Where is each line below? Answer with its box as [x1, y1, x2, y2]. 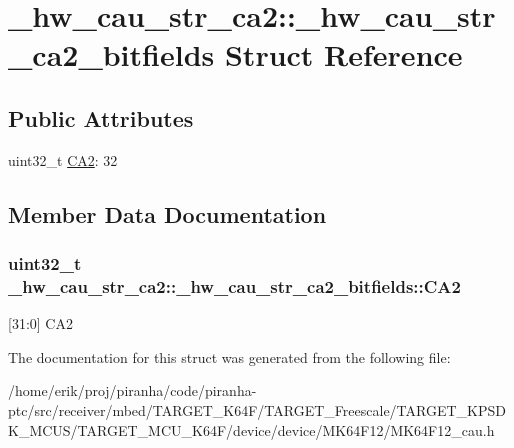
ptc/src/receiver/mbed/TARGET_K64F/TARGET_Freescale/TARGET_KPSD [8, 400, 506, 421]
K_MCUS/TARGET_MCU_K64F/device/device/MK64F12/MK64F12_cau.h [8, 419, 495, 440]
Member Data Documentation [8, 198, 327, 229]
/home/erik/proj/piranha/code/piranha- [8, 380, 257, 401]
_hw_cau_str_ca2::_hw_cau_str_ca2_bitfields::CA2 [8, 273, 461, 298]
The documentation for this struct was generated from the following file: [8, 346, 451, 367]
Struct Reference [224, 34, 463, 75]
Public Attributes [8, 102, 194, 133]
